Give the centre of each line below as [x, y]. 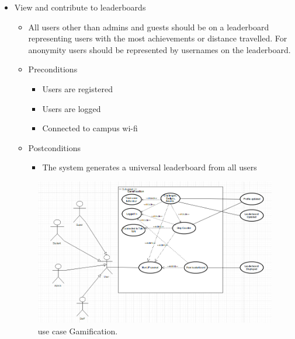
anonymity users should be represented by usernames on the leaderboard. [159, 49]
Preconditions [53, 69]
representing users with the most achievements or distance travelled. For [158, 38]
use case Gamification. [78, 331]
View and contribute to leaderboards [80, 7]
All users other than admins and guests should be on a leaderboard [149, 27]
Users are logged [72, 108]
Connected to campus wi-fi [90, 128]
